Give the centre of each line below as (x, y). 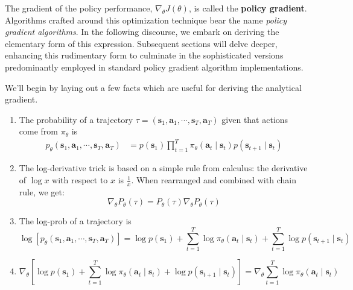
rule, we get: (42, 191)
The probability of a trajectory (76, 119)
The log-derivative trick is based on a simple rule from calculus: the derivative (163, 168)
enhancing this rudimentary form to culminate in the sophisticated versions (144, 55)
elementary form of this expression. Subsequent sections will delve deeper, (141, 43)
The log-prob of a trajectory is (75, 221)
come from (38, 131)
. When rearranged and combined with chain (214, 180)
